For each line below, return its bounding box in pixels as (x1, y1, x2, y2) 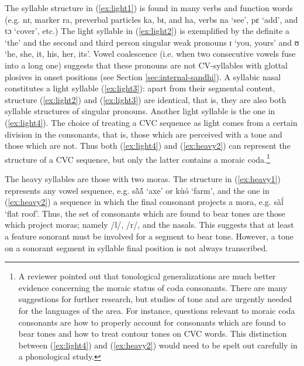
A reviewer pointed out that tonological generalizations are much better (18, 270, 276, 282)
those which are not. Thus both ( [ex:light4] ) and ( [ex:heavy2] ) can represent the (5, 139, 291, 152)
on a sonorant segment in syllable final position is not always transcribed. (5, 241, 268, 254)
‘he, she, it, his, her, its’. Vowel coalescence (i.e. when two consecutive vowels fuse (5, 47, 296, 60)
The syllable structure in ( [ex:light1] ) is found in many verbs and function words (5, 2, 293, 13)
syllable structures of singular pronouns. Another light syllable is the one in (5, 105, 275, 117)
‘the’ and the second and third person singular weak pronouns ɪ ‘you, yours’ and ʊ (5, 36, 299, 48)
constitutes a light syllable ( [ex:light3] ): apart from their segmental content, (5, 82, 275, 94)
